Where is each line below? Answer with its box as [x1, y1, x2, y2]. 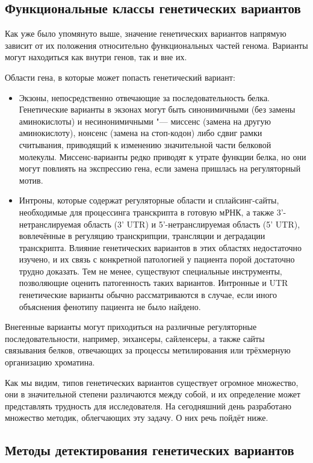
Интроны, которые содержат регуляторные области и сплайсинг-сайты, [19, 194, 279, 207]
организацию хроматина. [5, 356, 95, 368]
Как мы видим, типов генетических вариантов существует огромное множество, [5, 376, 299, 388]
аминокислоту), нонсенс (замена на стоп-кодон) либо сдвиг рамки [19, 126, 262, 139]
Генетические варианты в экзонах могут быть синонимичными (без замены [19, 103, 296, 116]
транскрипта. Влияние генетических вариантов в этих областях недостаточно [19, 241, 302, 253]
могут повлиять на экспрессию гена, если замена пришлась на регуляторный [19, 162, 301, 175]
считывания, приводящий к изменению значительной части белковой [19, 138, 271, 151]
